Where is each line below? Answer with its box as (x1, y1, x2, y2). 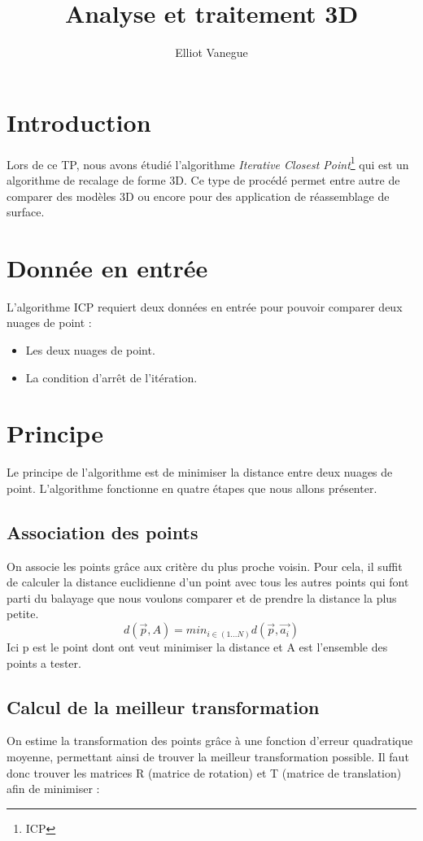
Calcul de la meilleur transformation (7, 694, 320, 719)
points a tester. (7, 654, 81, 671)
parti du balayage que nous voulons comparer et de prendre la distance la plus (7, 589, 397, 606)
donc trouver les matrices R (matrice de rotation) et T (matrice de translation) (7, 764, 402, 781)
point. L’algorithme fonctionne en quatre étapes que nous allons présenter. (7, 479, 377, 496)
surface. (7, 203, 45, 220)
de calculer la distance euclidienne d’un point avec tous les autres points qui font (7, 573, 409, 590)
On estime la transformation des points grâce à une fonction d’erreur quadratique (7, 732, 413, 749)
